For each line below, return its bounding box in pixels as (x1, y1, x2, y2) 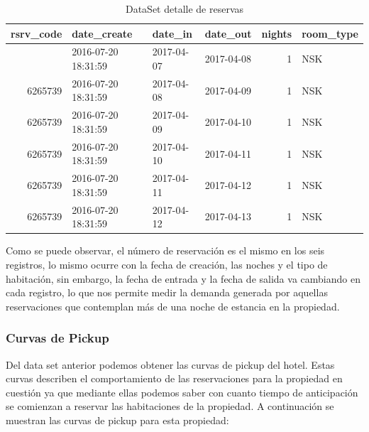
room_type (302, 26, 358, 40)
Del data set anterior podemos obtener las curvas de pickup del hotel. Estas (6, 357, 335, 372)
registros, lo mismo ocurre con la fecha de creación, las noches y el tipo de (6, 256, 328, 271)
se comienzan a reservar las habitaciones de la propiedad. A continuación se (6, 399, 334, 414)
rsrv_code (11, 26, 62, 40)
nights (261, 26, 292, 40)
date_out (204, 26, 252, 40)
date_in (152, 26, 192, 40)
